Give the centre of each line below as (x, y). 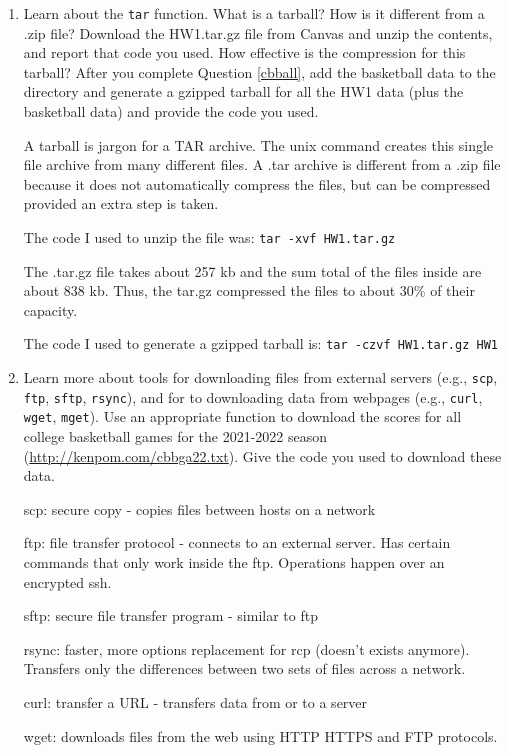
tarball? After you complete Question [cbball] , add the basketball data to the (259, 71)
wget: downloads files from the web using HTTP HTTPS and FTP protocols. (260, 735)
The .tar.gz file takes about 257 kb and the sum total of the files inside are (252, 270)
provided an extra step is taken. (121, 203)
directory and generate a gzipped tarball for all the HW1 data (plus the (243, 91)
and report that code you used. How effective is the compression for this (244, 52)
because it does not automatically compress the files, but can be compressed (257, 183)
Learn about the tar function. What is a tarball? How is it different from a (254, 13)
